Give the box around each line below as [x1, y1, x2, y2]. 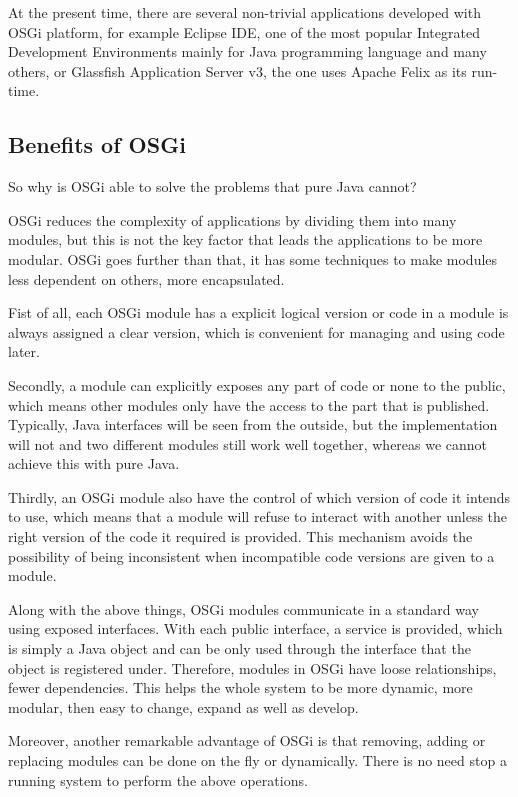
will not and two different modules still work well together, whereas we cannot [8, 433, 488, 454]
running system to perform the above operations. [8, 769, 308, 790]
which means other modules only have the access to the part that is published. [8, 394, 490, 415]
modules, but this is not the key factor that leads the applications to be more [8, 229, 483, 250]
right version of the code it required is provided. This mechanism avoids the [8, 526, 473, 547]
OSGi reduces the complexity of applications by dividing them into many [8, 209, 457, 230]
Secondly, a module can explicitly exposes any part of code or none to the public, [8, 374, 506, 395]
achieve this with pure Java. [8, 453, 180, 474]
